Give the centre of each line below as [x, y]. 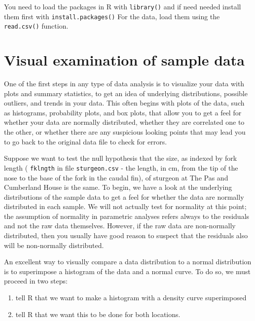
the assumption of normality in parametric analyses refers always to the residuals [127, 216]
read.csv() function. [36, 26]
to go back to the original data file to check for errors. [86, 141]
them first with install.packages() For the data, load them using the [112, 16]
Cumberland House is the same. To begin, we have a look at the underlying [118, 187]
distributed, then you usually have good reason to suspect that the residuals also [126, 235]
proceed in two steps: [36, 281]
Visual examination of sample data [124, 60]
